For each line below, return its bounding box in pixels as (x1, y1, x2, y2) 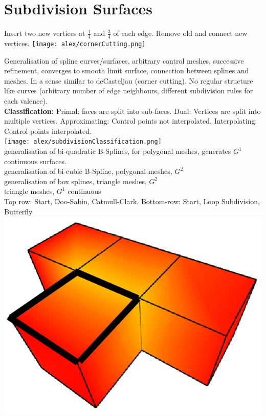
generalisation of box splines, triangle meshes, (4, 175, 147, 186)
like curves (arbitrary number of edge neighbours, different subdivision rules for (4, 85, 253, 96)
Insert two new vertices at (4, 28, 85, 38)
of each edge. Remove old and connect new (113, 28, 248, 38)
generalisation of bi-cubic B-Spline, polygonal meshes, (4, 166, 172, 176)
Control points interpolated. (4, 125, 92, 136)
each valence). (4, 95, 48, 106)
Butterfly (4, 206, 33, 216)
